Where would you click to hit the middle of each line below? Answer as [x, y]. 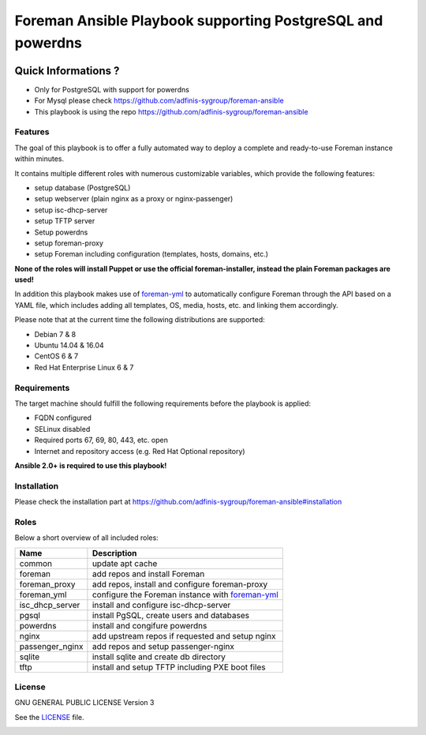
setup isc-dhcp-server [71, 210]
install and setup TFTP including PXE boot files [179, 667]
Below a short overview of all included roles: [87, 538]
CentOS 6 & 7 [56, 356]
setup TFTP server [65, 221]
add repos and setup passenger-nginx [163, 646]
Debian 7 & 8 [55, 334]
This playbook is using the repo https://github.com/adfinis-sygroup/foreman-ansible [171, 111]
